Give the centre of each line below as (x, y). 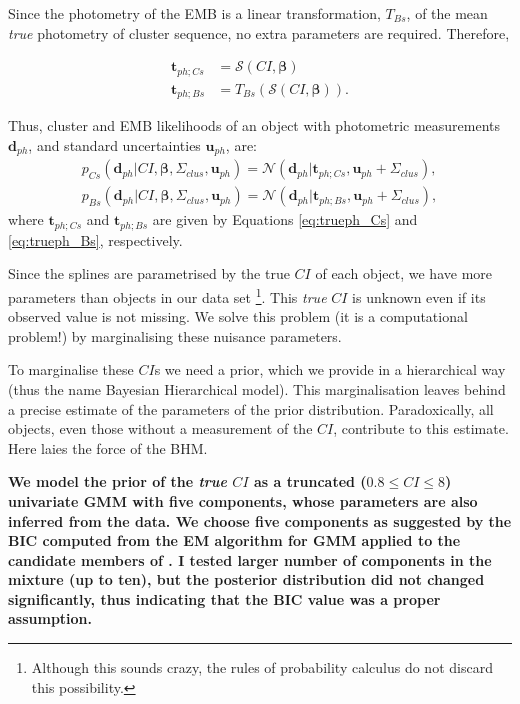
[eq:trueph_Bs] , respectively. (95, 239)
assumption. (50, 618)
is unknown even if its (419, 296)
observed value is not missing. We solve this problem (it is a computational (238, 316)
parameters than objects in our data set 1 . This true (167, 295)
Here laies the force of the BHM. (108, 447)
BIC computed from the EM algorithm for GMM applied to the (234, 540)
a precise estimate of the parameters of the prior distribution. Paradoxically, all (251, 408)
